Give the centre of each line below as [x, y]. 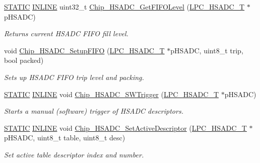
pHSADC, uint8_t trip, [207, 50]
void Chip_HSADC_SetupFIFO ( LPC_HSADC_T [84, 50]
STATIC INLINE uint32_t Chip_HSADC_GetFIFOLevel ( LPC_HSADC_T [124, 7]
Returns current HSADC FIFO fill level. [66, 33]
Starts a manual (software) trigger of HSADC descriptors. [94, 111]
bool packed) [24, 60]
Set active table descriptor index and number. [74, 154]
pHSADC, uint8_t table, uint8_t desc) [65, 138]
